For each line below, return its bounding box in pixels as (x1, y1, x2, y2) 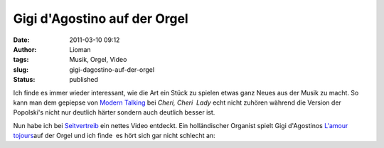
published (69, 75, 99, 84)
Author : (13, 45, 37, 53)
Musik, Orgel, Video (69, 55, 127, 64)
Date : (13, 36, 30, 44)
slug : (13, 65, 28, 74)
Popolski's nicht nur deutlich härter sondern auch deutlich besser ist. (13, 108, 215, 117)
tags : (13, 55, 29, 64)
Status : (13, 75, 36, 84)
